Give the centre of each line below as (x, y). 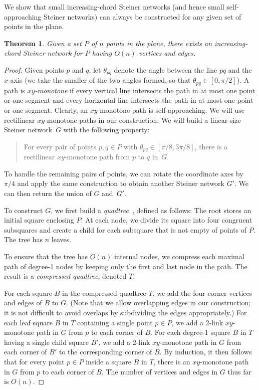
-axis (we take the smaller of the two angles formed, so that (99, 80)
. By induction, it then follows (206, 352)
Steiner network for (53, 53)
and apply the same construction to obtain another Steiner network (121, 183)
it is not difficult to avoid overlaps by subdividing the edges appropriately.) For (125, 313)
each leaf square (28, 322)
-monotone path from (97, 157)
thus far (239, 371)
